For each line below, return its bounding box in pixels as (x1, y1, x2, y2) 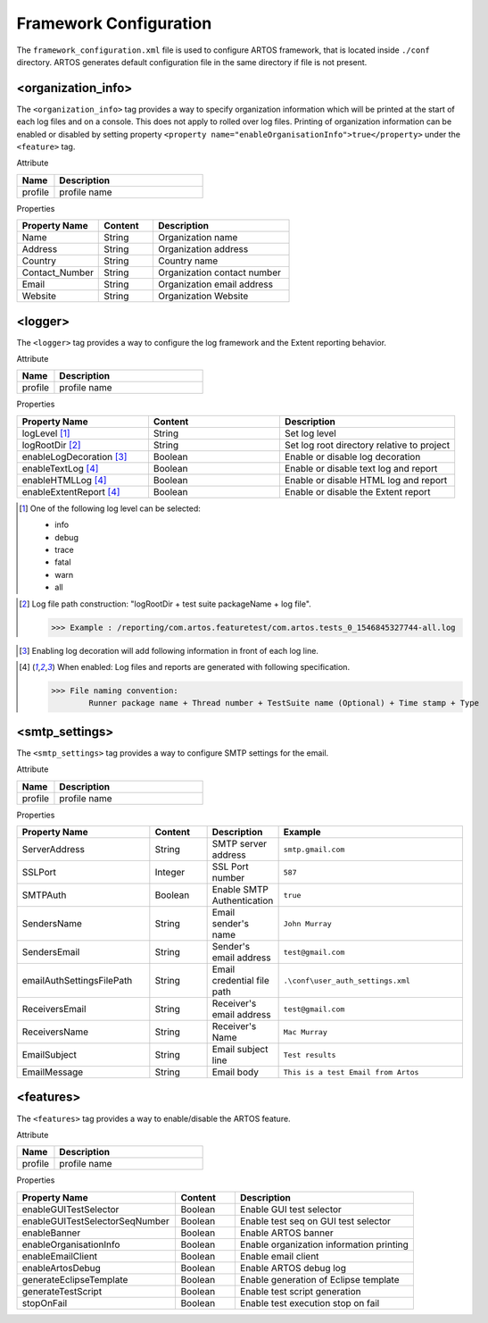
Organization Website (157, 290, 249, 303)
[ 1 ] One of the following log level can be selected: (19, 503, 201, 514)
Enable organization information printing (239, 1238, 409, 1251)
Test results (283, 1050, 336, 1059)
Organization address (157, 243, 249, 255)
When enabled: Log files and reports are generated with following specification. (56, 661, 351, 672)
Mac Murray (283, 1027, 327, 1036)
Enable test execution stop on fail (239, 1296, 380, 1309)
